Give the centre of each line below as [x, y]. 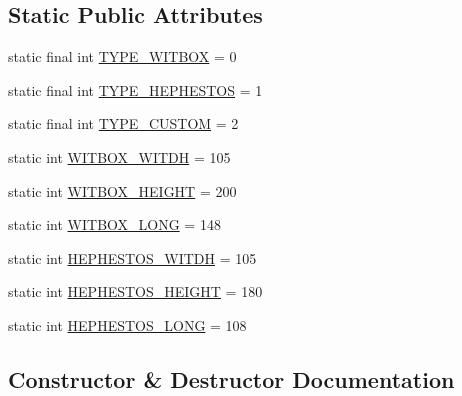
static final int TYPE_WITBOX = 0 [122, 56]
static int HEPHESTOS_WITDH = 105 [132, 257]
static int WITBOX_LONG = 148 [114, 224]
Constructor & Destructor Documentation [231, 378]
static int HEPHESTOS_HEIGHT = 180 [135, 291]
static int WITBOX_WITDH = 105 [119, 156]
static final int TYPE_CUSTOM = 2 [123, 123]
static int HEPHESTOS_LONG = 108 [127, 324]
